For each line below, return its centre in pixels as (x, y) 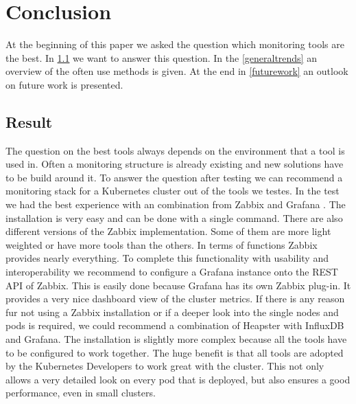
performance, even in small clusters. (81, 393)
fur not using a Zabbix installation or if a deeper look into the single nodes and (172, 312)
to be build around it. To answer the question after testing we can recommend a (174, 177)
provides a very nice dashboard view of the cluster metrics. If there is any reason (175, 299)
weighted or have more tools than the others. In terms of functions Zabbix (162, 244)
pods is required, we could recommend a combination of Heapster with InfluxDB (175, 325)
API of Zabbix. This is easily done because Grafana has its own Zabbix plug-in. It (178, 285)
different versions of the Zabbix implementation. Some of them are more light (168, 231)
